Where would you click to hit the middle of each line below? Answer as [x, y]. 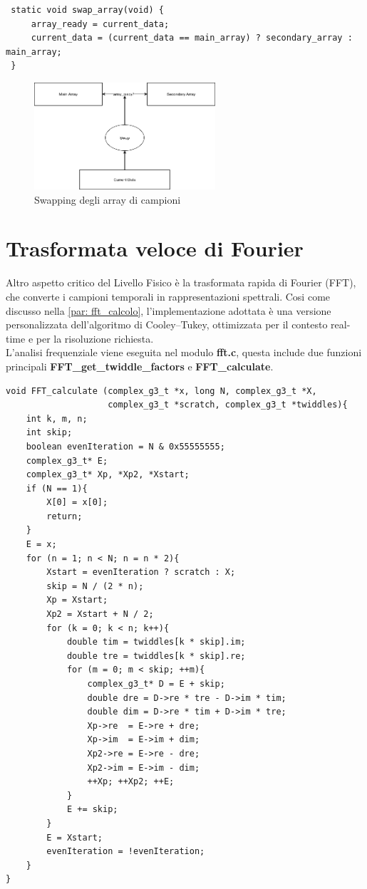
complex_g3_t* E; [67, 461]
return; [64, 516]
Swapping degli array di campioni [108, 199]
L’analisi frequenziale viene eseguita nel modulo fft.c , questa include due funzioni [184, 352]
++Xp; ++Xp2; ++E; [131, 782]
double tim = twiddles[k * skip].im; [156, 642]
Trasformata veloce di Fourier [155, 248]
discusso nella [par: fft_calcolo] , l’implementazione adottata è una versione [169, 310]
